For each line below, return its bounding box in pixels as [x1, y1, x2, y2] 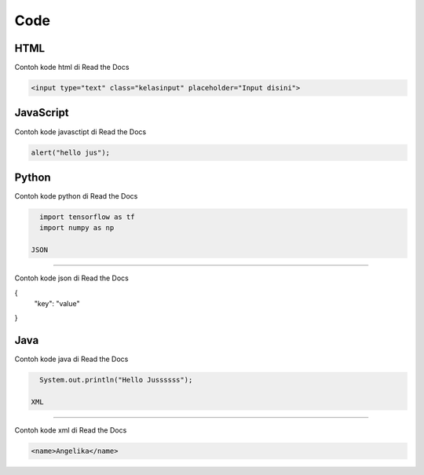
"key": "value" [34, 298, 80, 308]
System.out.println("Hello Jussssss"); [39, 375, 193, 385]
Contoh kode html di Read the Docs [14, 63, 130, 72]
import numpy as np [39, 224, 115, 232]
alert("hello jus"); [31, 148, 110, 157]
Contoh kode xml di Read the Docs [14, 426, 127, 435]
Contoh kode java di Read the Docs [14, 354, 129, 364]
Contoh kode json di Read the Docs [14, 273, 129, 283]
